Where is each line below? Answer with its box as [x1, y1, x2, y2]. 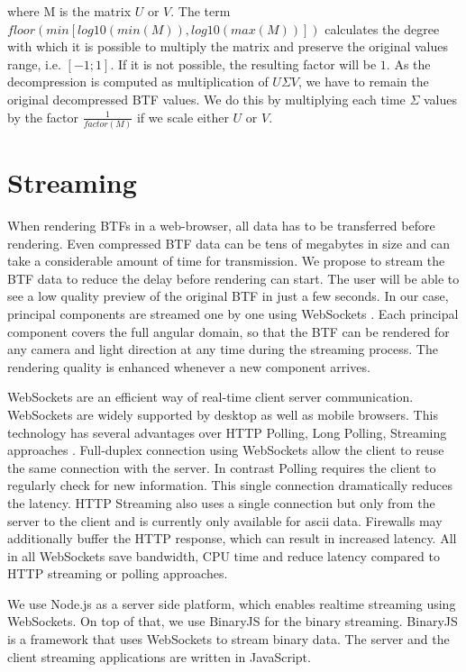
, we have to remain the [298, 72, 429, 91]
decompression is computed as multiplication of [7, 72, 269, 91]
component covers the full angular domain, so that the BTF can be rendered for [7, 322, 450, 341]
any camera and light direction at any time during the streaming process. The [7, 340, 438, 359]
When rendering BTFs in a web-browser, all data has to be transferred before [7, 216, 435, 234]
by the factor [7, 107, 78, 126]
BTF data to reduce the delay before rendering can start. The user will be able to [7, 268, 460, 287]
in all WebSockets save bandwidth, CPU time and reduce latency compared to [7, 546, 440, 565]
